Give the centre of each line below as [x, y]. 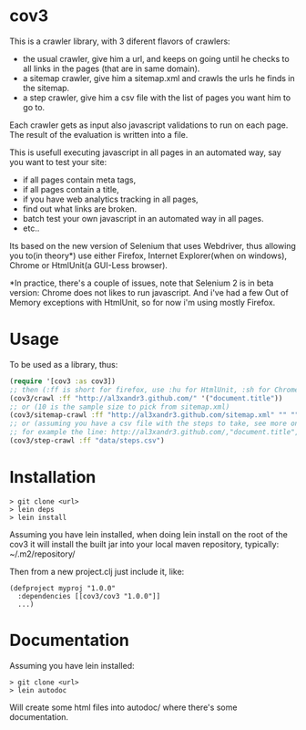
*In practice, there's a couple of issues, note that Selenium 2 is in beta [142, 283]
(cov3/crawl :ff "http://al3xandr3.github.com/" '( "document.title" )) [146, 398]
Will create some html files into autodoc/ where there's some [123, 707]
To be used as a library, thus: [64, 364]
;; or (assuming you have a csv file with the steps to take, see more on [154, 424]
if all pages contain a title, [71, 189]
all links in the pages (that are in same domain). [111, 68]
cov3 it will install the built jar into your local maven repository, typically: [144, 544]
